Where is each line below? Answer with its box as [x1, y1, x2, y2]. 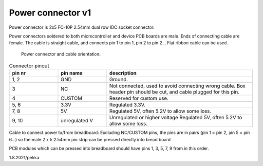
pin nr [12, 70, 26, 76]
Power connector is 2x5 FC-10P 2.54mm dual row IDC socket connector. [9, 24, 155, 30]
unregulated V [60, 117, 94, 124]
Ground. [109, 76, 128, 83]
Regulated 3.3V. [109, 101, 146, 108]
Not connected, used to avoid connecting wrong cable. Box [109, 83, 246, 90]
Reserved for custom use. [109, 95, 169, 102]
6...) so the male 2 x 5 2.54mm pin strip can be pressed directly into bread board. [9, 136, 172, 142]
